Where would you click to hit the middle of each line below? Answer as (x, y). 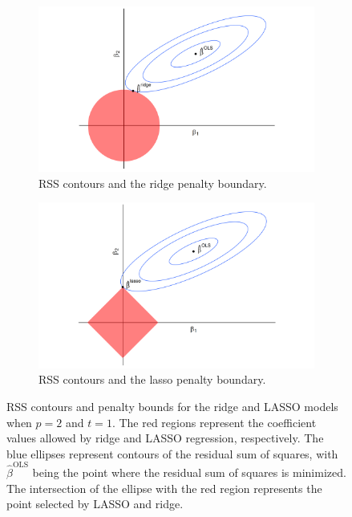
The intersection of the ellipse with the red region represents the (164, 488)
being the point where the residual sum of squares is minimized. (189, 472)
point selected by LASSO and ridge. (95, 504)
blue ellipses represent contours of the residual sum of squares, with (172, 453)
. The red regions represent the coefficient (214, 422)
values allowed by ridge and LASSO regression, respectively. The (165, 438)
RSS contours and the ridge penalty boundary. (153, 183)
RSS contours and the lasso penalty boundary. (152, 379)
